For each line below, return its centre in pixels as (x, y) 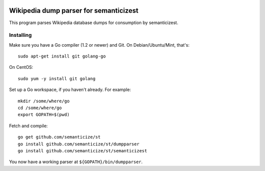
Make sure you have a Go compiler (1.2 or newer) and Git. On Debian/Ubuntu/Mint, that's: (99, 45)
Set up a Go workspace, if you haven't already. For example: (70, 90)
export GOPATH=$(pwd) (44, 115)
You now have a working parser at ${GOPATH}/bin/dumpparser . (76, 162)
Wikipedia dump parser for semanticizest (74, 11)
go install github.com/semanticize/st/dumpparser (79, 144)
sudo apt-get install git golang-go (62, 56)
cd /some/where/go (40, 108)
